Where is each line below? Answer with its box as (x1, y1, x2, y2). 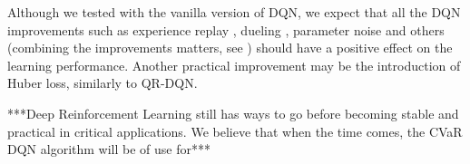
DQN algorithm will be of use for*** (7, 140, 211, 159)
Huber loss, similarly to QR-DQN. (7, 73, 198, 92)
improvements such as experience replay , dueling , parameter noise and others (7, 20, 445, 39)
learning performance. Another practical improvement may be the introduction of (7, 55, 461, 74)
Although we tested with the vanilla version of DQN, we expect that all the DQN (7, 3, 461, 21)
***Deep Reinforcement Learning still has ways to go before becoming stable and (7, 103, 459, 122)
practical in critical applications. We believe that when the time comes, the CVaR (7, 121, 463, 140)
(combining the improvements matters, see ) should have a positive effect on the (7, 38, 453, 57)
